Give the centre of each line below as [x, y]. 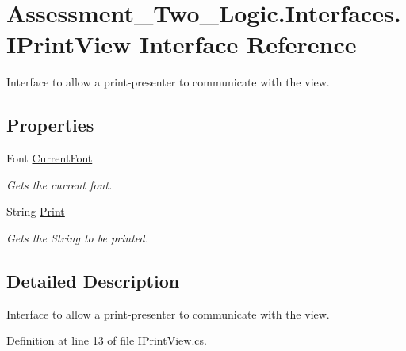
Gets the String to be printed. [78, 237]
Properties [50, 125]
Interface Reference [248, 44]
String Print [36, 211]
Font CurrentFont [50, 158]
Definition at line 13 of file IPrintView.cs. [107, 340]
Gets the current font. [59, 184]
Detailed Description [93, 280]
